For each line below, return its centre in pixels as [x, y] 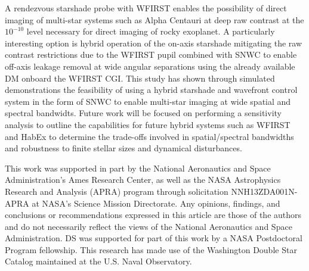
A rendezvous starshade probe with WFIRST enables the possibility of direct [146, 8]
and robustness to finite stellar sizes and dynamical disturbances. [123, 148]
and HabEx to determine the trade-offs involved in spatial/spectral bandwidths [149, 136]
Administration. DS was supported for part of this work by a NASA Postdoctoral [154, 238]
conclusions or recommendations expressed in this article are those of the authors [153, 215]
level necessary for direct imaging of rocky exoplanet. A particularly [151, 31]
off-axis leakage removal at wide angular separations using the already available [150, 66]
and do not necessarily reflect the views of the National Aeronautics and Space [149, 226]
